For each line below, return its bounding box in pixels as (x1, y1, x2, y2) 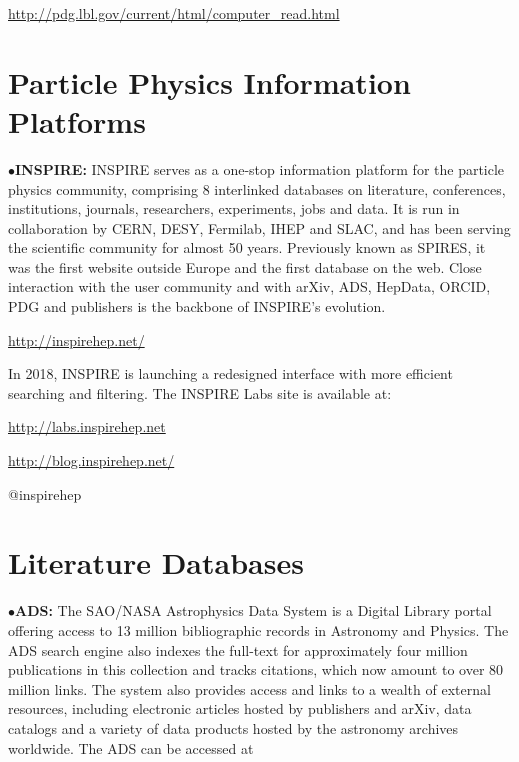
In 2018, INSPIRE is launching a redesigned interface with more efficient (8, 363, 453, 384)
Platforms (8, 100, 146, 141)
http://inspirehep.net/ (8, 329, 145, 350)
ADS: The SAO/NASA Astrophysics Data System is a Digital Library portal (15, 600, 492, 621)
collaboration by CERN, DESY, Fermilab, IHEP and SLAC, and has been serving (8, 217, 511, 238)
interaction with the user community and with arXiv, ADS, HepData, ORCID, (8, 276, 491, 297)
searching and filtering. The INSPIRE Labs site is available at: (8, 382, 392, 403)
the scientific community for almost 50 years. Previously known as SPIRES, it (8, 237, 486, 258)
